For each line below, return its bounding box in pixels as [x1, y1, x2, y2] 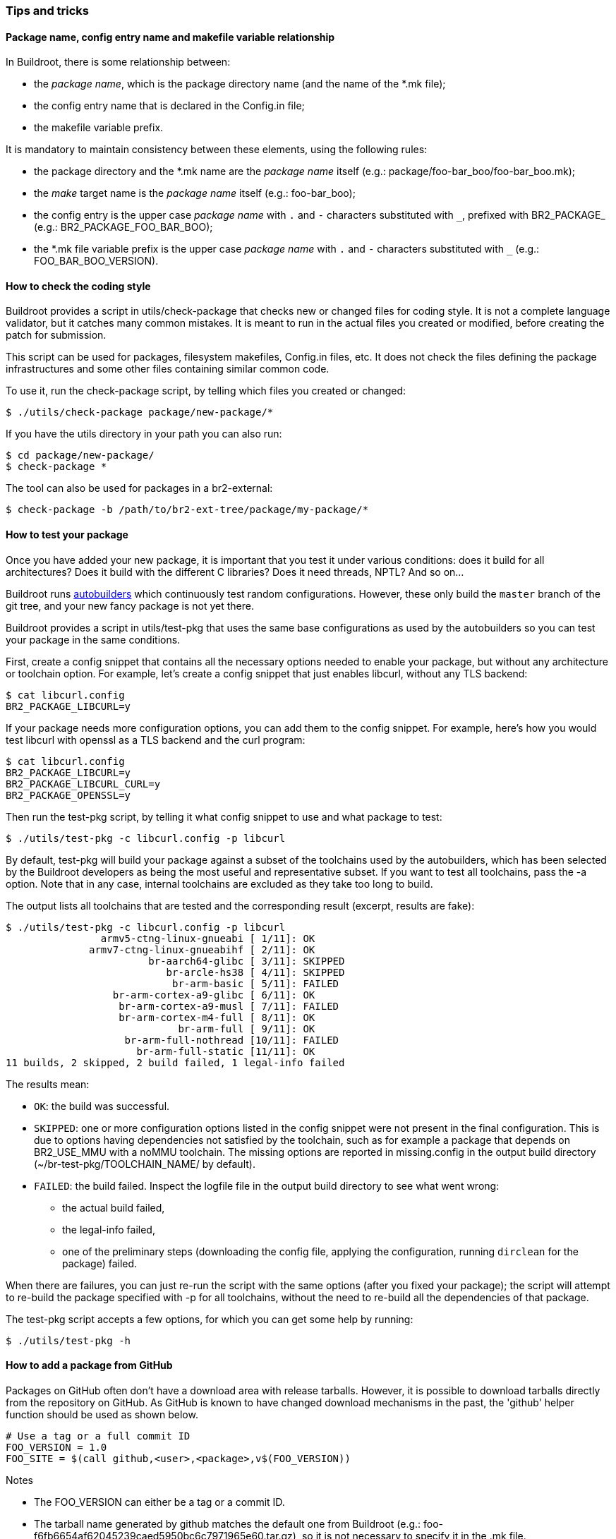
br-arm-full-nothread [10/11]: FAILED [124, 1034, 339, 1046]
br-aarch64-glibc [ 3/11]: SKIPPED [148, 955, 345, 967]
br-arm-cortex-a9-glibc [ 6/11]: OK [112, 989, 315, 1001]
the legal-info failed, [62, 1223, 155, 1236]
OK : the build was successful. [34, 1099, 170, 1112]
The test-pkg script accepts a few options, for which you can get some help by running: [6, 1312, 413, 1325]
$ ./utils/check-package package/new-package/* [6, 406, 274, 418]
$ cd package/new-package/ [6, 449, 155, 461]
